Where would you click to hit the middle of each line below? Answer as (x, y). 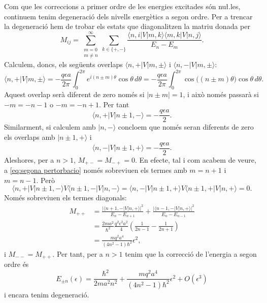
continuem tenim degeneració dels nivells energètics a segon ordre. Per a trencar (128, 16)
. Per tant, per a (78, 253)
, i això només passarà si (221, 94)
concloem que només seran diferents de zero (186, 127)
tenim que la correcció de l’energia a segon (191, 253)
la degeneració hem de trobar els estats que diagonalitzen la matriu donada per (127, 26)
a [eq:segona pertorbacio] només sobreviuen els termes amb (96, 170)
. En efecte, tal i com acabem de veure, (195, 159)
